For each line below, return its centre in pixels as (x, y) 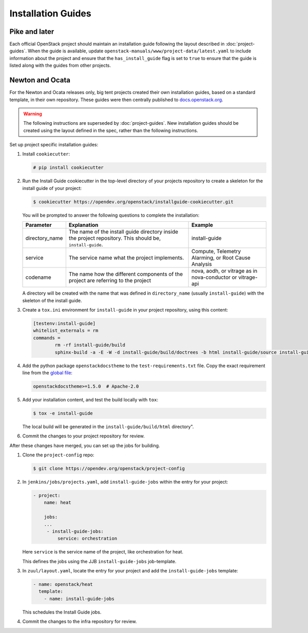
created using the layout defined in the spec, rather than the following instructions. (111, 130)
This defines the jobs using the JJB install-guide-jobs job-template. (99, 561)
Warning (33, 113)
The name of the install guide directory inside (123, 232)
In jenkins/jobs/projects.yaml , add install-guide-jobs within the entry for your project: (125, 482)
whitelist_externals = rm (66, 331)
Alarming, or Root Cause (221, 258)
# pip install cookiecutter (68, 168)
